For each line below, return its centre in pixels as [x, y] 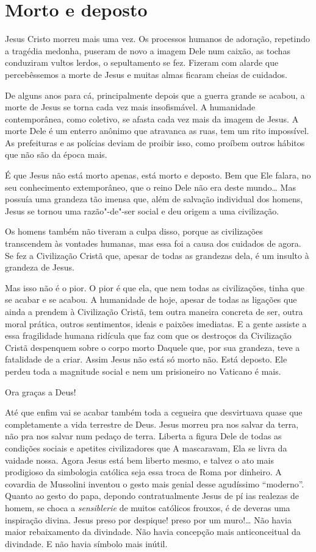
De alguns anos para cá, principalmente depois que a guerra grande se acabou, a [155, 95]
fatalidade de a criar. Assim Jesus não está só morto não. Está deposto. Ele [146, 359]
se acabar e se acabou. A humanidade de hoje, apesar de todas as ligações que [151, 299]
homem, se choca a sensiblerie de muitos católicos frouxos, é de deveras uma [148, 507]
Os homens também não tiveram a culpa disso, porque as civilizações [134, 231]
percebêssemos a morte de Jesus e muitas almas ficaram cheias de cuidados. [146, 74]
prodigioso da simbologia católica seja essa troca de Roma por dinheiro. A [143, 472]
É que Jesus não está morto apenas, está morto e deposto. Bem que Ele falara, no [158, 175]
